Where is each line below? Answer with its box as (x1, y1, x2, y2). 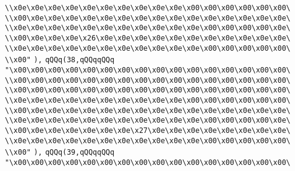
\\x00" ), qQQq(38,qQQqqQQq (5, 56, 115, 65)
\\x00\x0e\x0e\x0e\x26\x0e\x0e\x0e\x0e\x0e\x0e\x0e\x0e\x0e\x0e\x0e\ (5, 33, 291, 42)
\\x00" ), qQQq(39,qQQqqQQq (5, 148, 115, 157)
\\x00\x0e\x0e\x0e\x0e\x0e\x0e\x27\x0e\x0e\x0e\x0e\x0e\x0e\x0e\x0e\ (5, 126, 291, 135)
